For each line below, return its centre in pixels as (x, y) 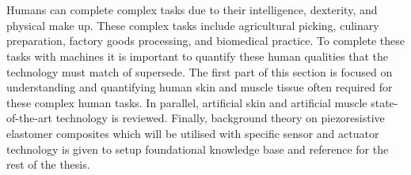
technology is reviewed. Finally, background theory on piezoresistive (220, 118)
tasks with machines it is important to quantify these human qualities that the (197, 56)
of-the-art (29, 118)
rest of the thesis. (48, 164)
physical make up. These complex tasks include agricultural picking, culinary (193, 25)
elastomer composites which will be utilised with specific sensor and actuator (193, 133)
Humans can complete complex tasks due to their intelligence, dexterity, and (192, 10)
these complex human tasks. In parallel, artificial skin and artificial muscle (187, 102)
